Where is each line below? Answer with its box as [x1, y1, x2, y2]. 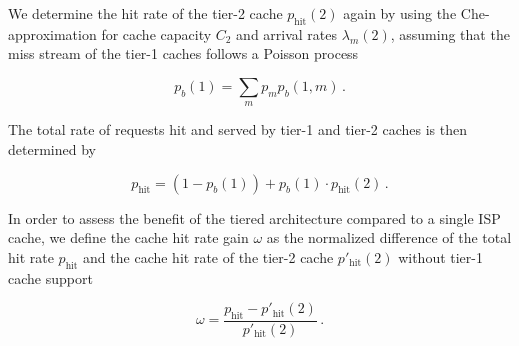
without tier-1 [398, 246, 483, 267]
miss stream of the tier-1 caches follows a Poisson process [8, 43, 359, 64]
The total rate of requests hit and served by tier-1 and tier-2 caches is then [8, 119, 468, 140]
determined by [8, 138, 96, 159]
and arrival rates [236, 23, 338, 44]
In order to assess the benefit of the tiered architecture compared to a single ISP [8, 207, 501, 228]
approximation [8, 23, 97, 44]
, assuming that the [390, 23, 510, 44]
